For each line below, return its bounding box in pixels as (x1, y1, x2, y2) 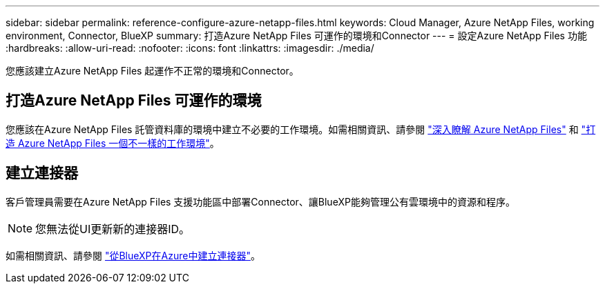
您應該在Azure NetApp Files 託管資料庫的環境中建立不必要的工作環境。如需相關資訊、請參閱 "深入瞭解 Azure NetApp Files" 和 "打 (6, 123, 596, 135)
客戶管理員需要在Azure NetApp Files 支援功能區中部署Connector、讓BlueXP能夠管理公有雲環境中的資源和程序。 (6, 195, 515, 208)
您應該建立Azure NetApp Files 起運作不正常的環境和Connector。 (6, 65, 299, 77)
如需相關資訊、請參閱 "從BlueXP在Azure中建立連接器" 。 (6, 249, 260, 261)
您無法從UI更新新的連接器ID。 (35, 221, 191, 236)
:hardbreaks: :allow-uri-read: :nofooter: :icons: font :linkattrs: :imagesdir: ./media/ (6, 42, 374, 54)
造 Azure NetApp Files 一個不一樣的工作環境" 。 (6, 137, 220, 149)
